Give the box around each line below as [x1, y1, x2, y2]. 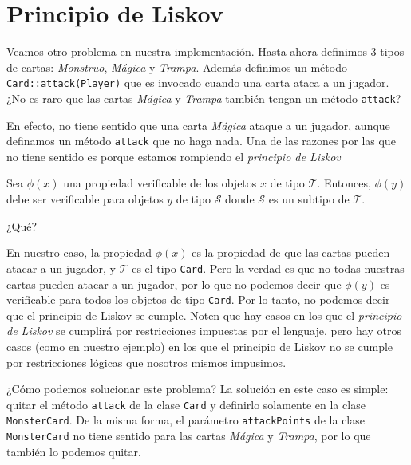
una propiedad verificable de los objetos [63, 175, 257, 191]
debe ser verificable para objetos [6, 191, 164, 207]
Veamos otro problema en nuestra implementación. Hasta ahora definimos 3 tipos [6, 43, 405, 60]
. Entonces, [317, 175, 371, 191]
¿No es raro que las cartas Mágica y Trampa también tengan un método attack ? [6, 89, 401, 106]
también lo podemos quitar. [6, 443, 141, 459]
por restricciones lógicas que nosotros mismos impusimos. [6, 353, 287, 370]
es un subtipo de [268, 191, 350, 207]
